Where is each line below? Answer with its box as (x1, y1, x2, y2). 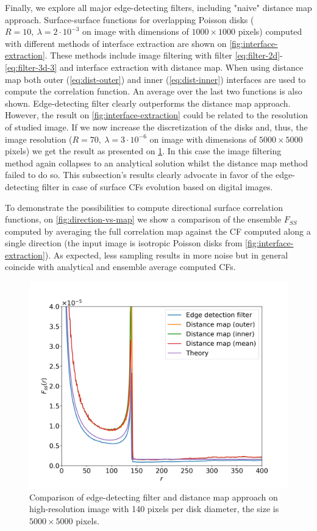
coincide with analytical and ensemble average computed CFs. (5, 260, 236, 273)
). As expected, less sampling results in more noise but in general (45, 248, 288, 261)
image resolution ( (5, 132, 73, 145)
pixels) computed (238, 25, 302, 38)
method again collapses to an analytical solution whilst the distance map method (5, 156, 308, 169)
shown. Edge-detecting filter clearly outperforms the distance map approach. (5, 96, 291, 109)
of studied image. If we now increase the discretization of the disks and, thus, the (5, 120, 308, 133)
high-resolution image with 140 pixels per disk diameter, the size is (29, 502, 279, 515)
